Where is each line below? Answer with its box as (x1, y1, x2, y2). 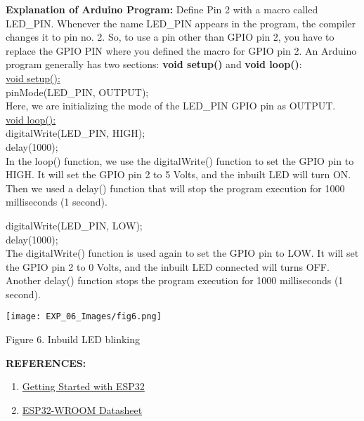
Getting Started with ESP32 (22, 379, 145, 394)
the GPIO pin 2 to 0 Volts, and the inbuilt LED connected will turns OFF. (6, 259, 330, 274)
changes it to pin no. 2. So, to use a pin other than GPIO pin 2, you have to (6, 29, 334, 44)
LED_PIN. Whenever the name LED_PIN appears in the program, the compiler (6, 15, 356, 30)
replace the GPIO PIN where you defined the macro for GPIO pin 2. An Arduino (6, 43, 357, 58)
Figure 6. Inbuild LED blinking (6, 332, 141, 347)
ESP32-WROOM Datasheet (22, 402, 143, 417)
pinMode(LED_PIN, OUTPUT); (6, 84, 149, 99)
